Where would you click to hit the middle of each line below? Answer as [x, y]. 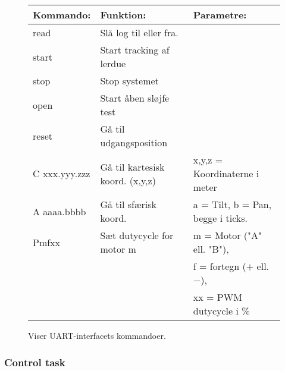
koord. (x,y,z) [128, 180]
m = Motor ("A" [227, 235]
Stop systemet [129, 81]
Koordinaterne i [226, 173]
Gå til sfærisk [129, 204]
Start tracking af [135, 50]
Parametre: [220, 15]
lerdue [113, 63]
